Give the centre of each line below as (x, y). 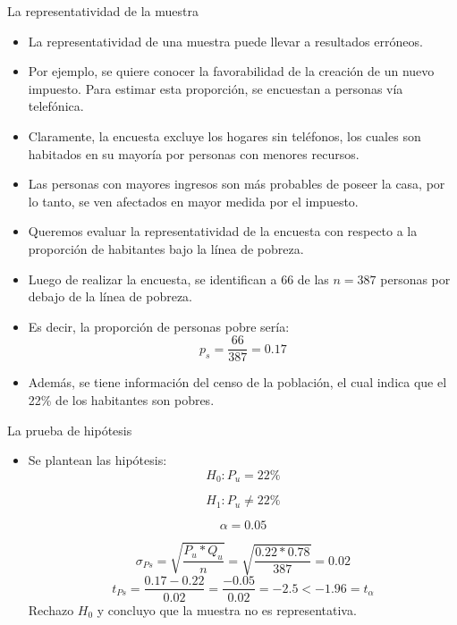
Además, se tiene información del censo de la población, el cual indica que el (237, 382)
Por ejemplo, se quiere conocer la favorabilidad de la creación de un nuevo (231, 71)
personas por (415, 279)
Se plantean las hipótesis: (97, 460)
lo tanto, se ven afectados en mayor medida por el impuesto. (193, 201)
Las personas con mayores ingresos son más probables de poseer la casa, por (237, 184)
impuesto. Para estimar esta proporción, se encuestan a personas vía (216, 88)
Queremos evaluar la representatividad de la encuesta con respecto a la (223, 231)
